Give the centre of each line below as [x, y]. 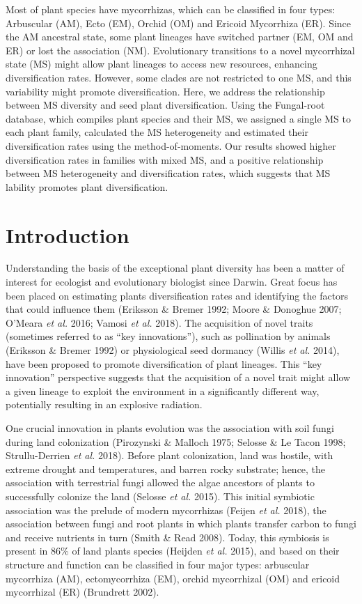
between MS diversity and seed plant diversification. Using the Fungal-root [165, 105]
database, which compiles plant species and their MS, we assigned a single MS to [178, 118]
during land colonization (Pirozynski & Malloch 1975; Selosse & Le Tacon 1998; [176, 441]
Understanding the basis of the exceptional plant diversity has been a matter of [175, 268]
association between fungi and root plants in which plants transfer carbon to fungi [181, 524]
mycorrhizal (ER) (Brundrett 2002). [82, 592]
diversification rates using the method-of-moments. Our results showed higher [171, 145]
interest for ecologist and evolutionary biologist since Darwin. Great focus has [172, 282]
